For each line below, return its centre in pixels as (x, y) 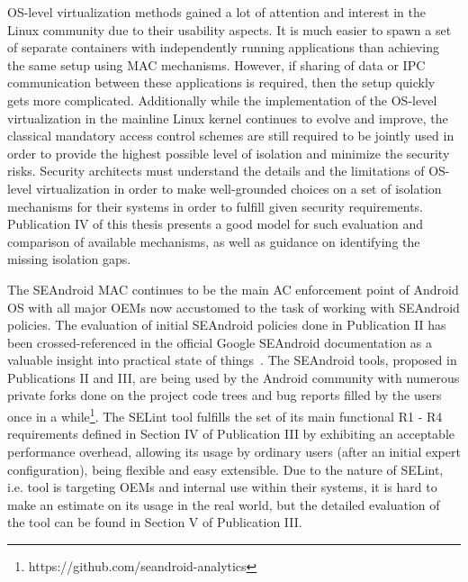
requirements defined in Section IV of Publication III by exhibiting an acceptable (231, 434)
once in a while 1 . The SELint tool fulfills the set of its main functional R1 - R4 (225, 415)
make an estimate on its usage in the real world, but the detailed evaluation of (224, 504)
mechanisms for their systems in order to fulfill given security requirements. (216, 206)
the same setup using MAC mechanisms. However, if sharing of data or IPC (216, 64)
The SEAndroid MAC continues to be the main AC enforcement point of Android (233, 289)
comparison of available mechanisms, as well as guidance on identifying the (214, 241)
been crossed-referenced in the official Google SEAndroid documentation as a (220, 342)
